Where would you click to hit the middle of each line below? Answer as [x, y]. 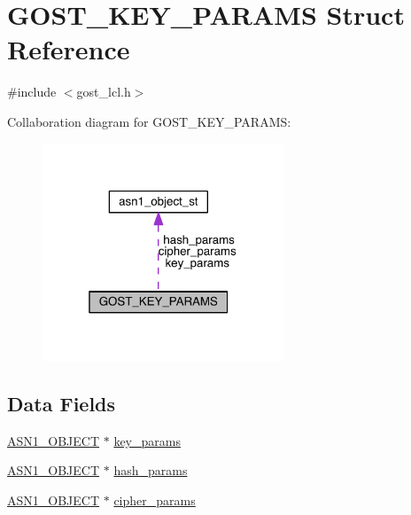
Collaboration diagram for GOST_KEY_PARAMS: [149, 121]
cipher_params [155, 499]
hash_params [151, 470]
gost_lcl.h [104, 92]
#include [32, 92]
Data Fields [62, 403]
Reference [69, 49]
